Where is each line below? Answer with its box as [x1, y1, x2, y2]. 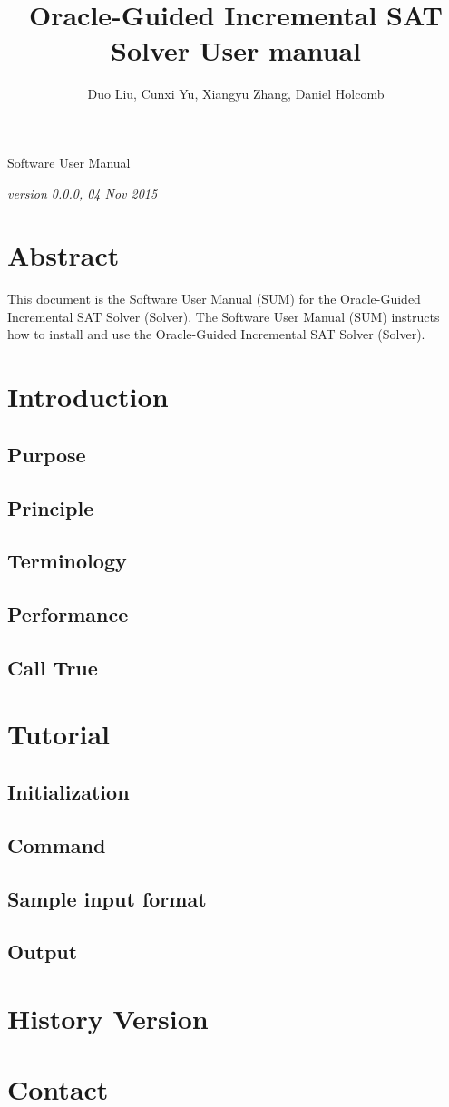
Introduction [7, 378, 169, 415]
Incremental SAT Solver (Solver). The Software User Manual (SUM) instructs [7, 306, 440, 325]
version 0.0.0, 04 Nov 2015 [7, 183, 158, 202]
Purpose [7, 440, 86, 468]
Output [7, 937, 78, 966]
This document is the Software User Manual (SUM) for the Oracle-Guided [7, 289, 421, 308]
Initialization [7, 778, 130, 806]
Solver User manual [111, 32, 361, 69]
